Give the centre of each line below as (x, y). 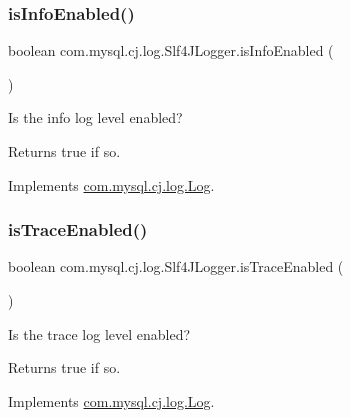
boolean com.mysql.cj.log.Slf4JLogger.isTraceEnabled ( (176, 266)
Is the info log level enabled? (95, 117)
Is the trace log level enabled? (99, 333)
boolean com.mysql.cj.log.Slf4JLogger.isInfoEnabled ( (171, 50)
